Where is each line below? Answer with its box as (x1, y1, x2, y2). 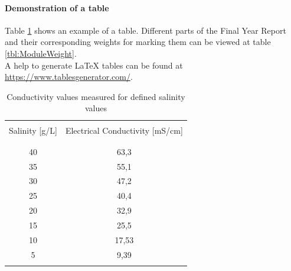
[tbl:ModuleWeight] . (5, 47, 77, 59)
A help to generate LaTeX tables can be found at (5, 59, 183, 71)
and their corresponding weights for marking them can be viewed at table (5, 36, 271, 48)
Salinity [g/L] (9, 124, 57, 137)
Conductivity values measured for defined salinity (6, 90, 185, 102)
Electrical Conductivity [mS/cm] (65, 124, 183, 137)
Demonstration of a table (5, 1, 109, 14)
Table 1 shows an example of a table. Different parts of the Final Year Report (5, 24, 286, 36)
